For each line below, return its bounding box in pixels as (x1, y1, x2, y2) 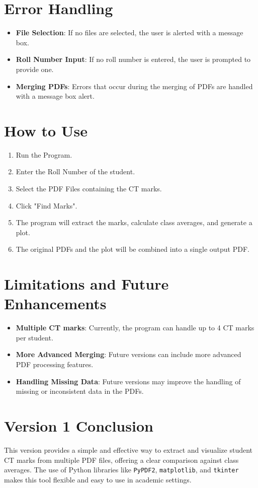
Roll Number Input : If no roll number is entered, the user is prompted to (16, 54, 251, 64)
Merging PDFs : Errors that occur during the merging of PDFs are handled (16, 81, 253, 91)
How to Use (4, 120, 88, 141)
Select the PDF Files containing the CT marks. (16, 183, 162, 193)
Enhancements (4, 293, 107, 314)
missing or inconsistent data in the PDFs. (16, 386, 144, 396)
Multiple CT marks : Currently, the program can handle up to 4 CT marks (16, 322, 254, 333)
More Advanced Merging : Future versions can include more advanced (16, 349, 241, 360)
